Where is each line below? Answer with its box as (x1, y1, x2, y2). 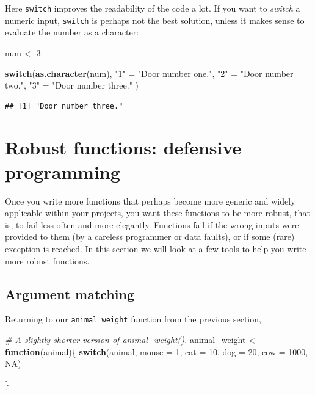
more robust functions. (5, 254, 90, 267)
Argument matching (5, 284, 134, 303)
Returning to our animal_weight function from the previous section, (5, 313, 261, 325)
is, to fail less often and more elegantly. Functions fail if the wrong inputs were (5, 218, 299, 231)
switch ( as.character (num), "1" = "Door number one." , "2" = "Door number (5, 67, 294, 79)
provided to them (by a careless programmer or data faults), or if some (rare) (5, 230, 295, 243)
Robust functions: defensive (5, 135, 242, 160)
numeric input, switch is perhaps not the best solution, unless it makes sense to (5, 13, 305, 26)
